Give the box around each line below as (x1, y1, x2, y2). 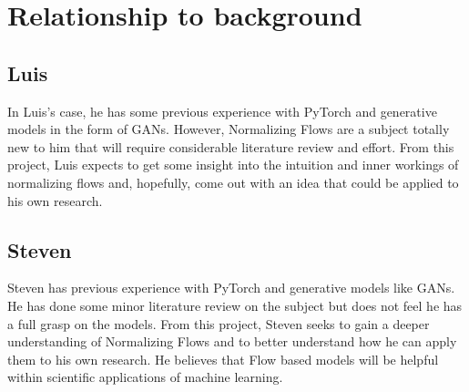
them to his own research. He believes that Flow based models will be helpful (7, 349, 439, 368)
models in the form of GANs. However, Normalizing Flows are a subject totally (7, 119, 450, 139)
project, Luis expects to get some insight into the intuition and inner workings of (7, 155, 459, 174)
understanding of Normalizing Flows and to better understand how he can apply (7, 332, 457, 351)
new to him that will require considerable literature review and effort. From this (7, 137, 454, 156)
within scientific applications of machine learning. (7, 367, 283, 387)
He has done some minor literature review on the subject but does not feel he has (7, 295, 463, 315)
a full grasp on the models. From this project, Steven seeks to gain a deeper (7, 314, 430, 333)
